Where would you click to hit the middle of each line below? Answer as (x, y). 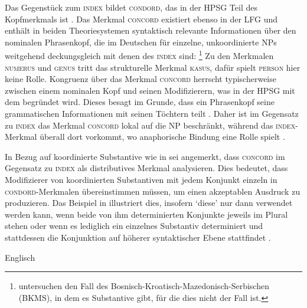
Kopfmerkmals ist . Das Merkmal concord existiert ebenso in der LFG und (141, 19)
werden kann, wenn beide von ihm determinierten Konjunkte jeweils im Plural (146, 214)
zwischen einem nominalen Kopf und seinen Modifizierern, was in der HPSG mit (150, 90)
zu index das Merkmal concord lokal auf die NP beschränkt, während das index (150, 125)
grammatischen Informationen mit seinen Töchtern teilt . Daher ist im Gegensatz (152, 113)
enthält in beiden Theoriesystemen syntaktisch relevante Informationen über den (151, 30)
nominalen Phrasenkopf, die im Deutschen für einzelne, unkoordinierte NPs (141, 42)
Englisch (20, 257)
